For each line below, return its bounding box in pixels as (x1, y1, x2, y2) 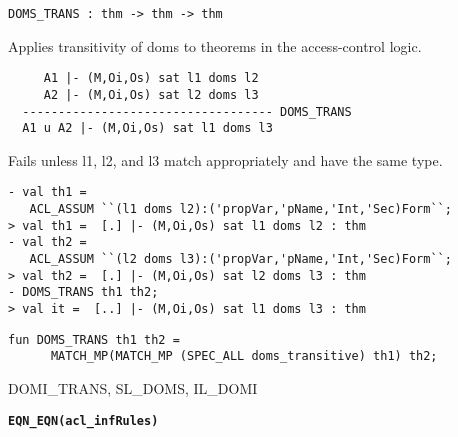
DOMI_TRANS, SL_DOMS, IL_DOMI (8, 378, 258, 399)
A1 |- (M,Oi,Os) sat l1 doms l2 (43, 71, 259, 86)
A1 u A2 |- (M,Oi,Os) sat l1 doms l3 (22, 121, 273, 136)
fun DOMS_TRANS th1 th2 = (8, 332, 180, 347)
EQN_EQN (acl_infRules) (8, 413, 159, 428)
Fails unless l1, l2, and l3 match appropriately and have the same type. (8, 149, 443, 170)
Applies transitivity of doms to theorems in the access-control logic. (8, 35, 422, 56)
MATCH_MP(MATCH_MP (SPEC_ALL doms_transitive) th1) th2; (50, 349, 438, 364)
